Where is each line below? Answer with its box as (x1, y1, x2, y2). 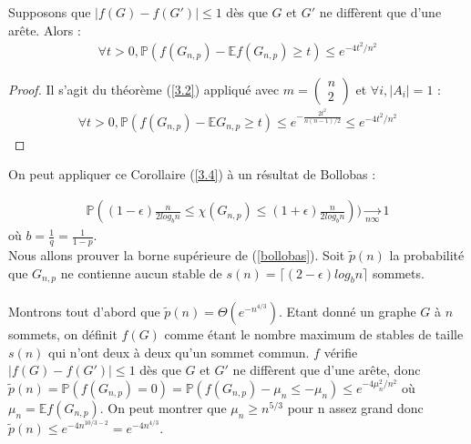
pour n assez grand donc (287, 398, 424, 417)
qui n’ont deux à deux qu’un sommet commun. (48, 342, 310, 361)
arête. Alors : (8, 20, 81, 39)
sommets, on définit (8, 324, 118, 343)
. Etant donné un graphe (278, 301, 416, 320)
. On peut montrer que (99, 398, 227, 417)
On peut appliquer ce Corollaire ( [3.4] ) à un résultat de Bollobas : (8, 165, 376, 184)
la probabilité (389, 245, 465, 264)
